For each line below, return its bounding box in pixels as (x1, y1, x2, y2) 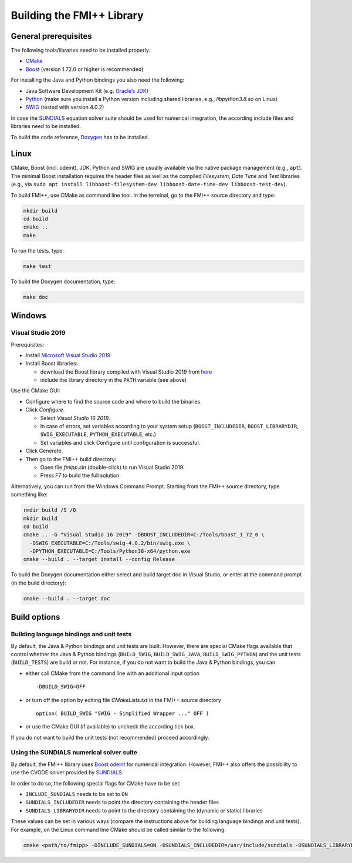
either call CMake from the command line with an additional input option (25, 670, 199, 677)
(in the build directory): (11, 579, 67, 586)
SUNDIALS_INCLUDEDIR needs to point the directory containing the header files (25, 799, 219, 806)
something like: (11, 491, 48, 498)
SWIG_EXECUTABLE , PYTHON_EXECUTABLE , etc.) (40, 431, 157, 438)
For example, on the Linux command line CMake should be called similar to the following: (11, 826, 226, 833)
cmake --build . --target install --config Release (23, 556, 175, 563)
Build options (11, 612, 60, 622)
